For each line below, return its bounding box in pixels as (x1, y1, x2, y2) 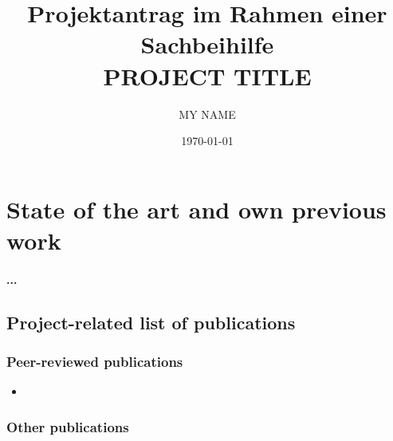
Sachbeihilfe (140, 28, 274, 61)
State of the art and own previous (6, 192, 387, 225)
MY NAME (179, 105, 236, 122)
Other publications (6, 416, 129, 436)
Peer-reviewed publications (6, 351, 183, 371)
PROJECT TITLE (103, 59, 312, 92)
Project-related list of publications (6, 309, 296, 334)
